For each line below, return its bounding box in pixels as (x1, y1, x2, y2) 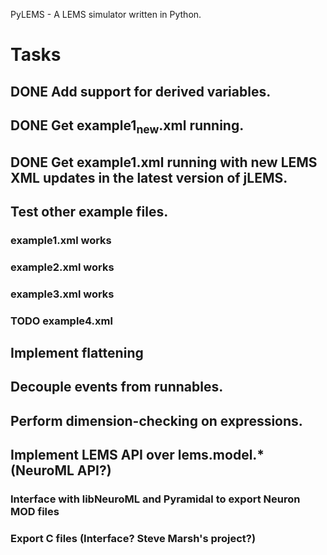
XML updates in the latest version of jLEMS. (10, 169, 288, 186)
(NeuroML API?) (10, 462, 112, 479)
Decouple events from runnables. (10, 379, 224, 396)
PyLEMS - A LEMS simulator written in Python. (10, 9, 202, 20)
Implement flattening (10, 345, 144, 362)
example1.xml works (10, 233, 112, 247)
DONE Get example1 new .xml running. (10, 117, 245, 137)
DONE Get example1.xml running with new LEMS (10, 154, 318, 171)
